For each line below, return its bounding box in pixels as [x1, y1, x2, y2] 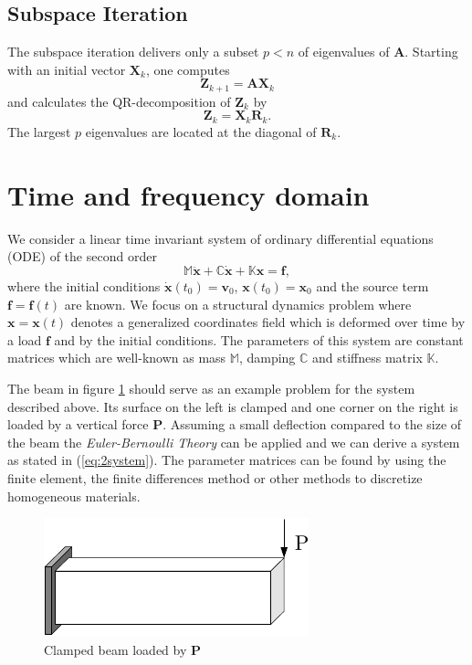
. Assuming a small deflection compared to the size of [163, 415, 462, 434]
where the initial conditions [7, 277, 161, 296]
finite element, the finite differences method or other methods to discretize [7, 468, 423, 487]
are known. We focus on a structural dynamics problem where [64, 294, 412, 313]
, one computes [145, 59, 230, 79]
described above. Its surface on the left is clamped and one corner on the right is [7, 396, 458, 416]
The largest [7, 121, 71, 141]
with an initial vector [7, 59, 126, 79]
